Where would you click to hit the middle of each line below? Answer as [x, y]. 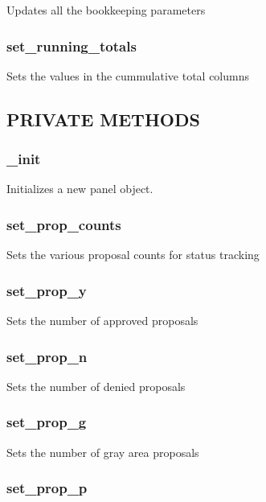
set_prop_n [47, 356]
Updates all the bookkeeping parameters [106, 10]
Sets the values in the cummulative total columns [128, 75]
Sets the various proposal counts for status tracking [133, 255]
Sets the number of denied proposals [96, 386]
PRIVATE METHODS [103, 119]
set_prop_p [47, 488]
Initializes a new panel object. [80, 189]
